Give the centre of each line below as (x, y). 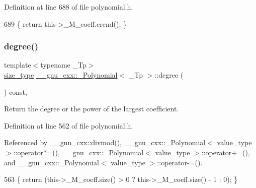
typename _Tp (63, 65)
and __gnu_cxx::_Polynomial (52, 162)
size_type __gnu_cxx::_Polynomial (61, 75)
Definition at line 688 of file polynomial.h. (69, 7)
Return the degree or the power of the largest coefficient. (92, 109)
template (18, 65)
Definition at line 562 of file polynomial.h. (69, 125)
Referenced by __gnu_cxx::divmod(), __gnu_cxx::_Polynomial (105, 142)
